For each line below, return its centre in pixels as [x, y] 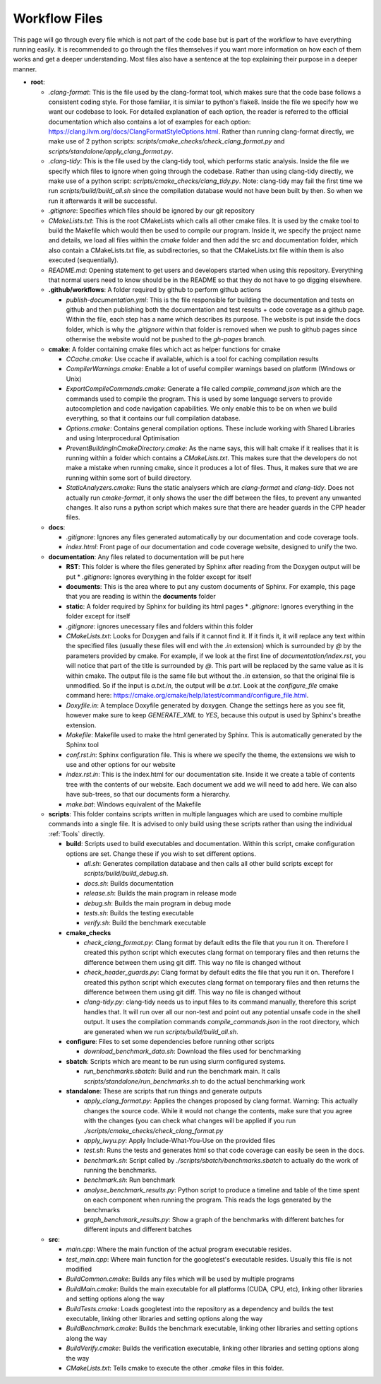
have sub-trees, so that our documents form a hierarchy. [148, 794]
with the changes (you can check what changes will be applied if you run [190, 1121]
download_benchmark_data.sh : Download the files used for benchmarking [192, 1051]
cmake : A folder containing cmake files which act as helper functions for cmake [164, 349]
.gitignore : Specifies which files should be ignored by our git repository [152, 211]
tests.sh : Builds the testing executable [139, 913]
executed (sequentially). [84, 260]
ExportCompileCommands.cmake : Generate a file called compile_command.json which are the [204, 389]
